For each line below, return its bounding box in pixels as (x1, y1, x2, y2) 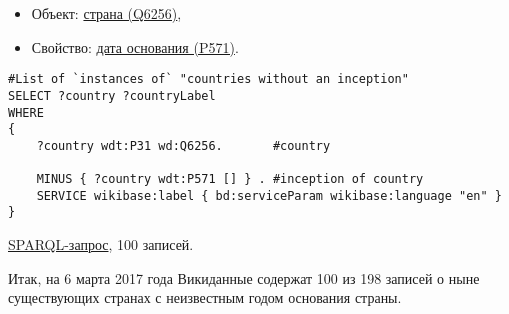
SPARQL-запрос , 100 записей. (8, 234, 194, 255)
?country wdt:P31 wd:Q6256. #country (36, 138, 331, 153)
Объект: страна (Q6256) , (31, 3, 182, 23)
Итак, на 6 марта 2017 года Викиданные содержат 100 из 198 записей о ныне (8, 267, 480, 288)
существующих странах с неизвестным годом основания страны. (8, 287, 402, 308)
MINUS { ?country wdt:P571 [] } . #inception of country (36, 172, 424, 187)
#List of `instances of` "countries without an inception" (8, 72, 409, 87)
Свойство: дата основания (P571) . (31, 36, 239, 57)
